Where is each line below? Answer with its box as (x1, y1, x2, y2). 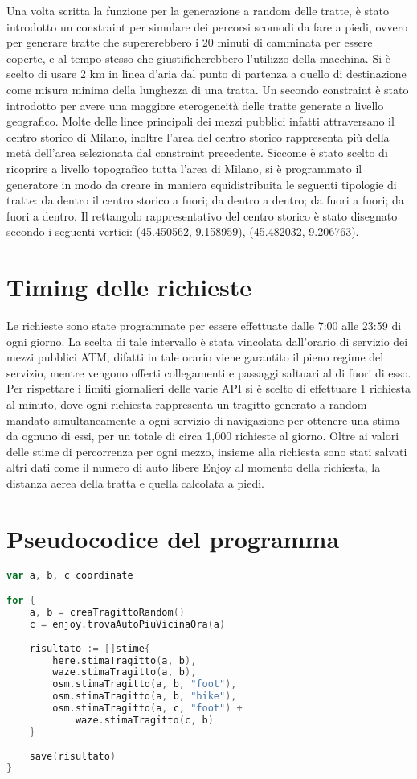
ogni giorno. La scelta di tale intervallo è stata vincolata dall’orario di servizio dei (6, 332, 408, 349)
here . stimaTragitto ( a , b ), (52, 654, 197, 666)
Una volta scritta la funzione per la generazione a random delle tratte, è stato (6, 2, 389, 19)
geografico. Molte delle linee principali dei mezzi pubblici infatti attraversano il (6, 113, 395, 130)
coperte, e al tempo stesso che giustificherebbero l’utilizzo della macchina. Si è (6, 49, 390, 66)
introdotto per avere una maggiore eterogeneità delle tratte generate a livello (6, 97, 384, 113)
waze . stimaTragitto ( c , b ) (75, 714, 214, 726)
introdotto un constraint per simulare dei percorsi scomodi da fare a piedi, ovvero (6, 18, 408, 35)
